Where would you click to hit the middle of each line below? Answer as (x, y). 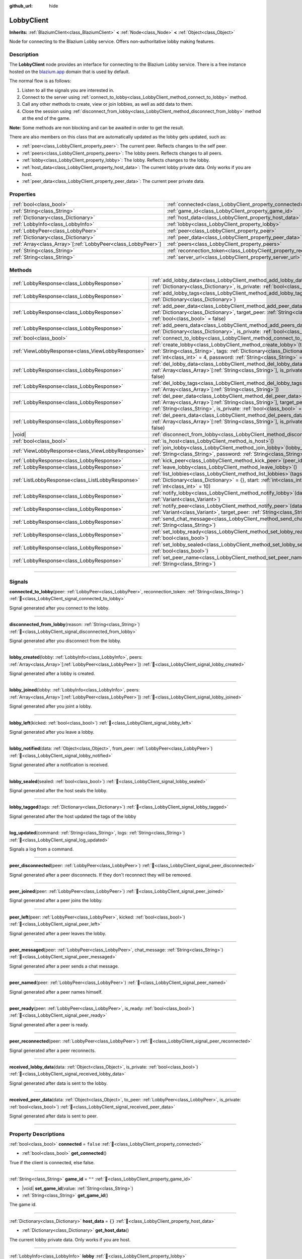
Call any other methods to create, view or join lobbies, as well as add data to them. (107, 104)
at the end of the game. (46, 118)
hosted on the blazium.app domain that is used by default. (70, 72)
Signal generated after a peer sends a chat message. (64, 966)
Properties (23, 194)
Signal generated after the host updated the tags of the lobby (73, 816)
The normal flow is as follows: (40, 81)
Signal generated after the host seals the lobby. (58, 790)
